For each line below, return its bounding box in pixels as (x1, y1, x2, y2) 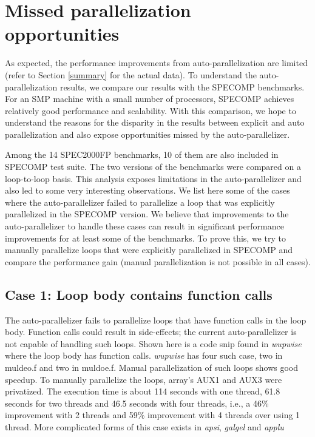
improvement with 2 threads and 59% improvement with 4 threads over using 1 (5, 408, 300, 421)
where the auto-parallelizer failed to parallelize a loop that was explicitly (5, 195, 275, 208)
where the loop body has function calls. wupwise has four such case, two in (5, 349, 283, 362)
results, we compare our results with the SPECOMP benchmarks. (60, 80, 305, 93)
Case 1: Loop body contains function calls (5, 285, 273, 303)
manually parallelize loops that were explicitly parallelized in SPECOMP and (5, 243, 293, 256)
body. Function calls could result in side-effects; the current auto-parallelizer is (5, 325, 297, 338)
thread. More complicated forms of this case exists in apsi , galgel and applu (5, 420, 284, 433)
